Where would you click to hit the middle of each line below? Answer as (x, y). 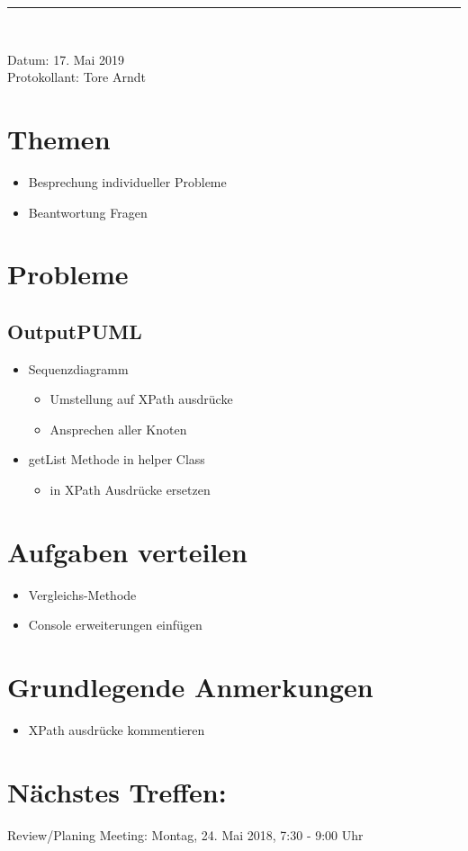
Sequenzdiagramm (78, 368)
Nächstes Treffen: (117, 791)
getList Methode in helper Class (117, 459)
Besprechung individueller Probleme (127, 181)
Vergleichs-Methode (82, 594)
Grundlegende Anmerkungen (190, 687)
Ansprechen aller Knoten (118, 429)
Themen (59, 138)
